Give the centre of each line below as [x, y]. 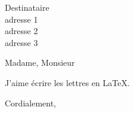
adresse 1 [21, 19]
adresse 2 [21, 31]
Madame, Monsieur [40, 62]
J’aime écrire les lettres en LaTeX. [67, 82]
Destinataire [27, 7]
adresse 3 [21, 42]
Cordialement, [30, 103]
